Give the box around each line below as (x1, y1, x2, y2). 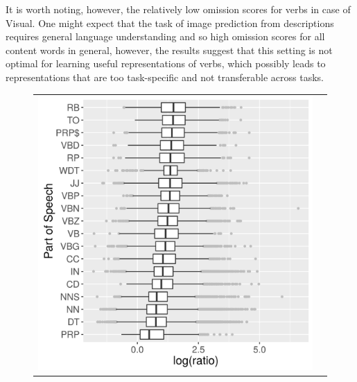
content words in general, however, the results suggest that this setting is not (6, 42, 333, 57)
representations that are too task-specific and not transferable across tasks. (6, 69, 324, 84)
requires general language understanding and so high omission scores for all (6, 29, 325, 44)
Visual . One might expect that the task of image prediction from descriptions (6, 15, 334, 30)
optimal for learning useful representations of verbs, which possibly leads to (6, 56, 326, 71)
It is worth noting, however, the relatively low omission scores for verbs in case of (6, 2, 351, 16)
